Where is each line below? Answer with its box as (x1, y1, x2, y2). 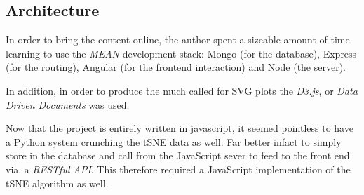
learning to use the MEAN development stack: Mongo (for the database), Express (6, 46, 357, 60)
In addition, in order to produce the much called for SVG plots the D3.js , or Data (6, 83, 358, 97)
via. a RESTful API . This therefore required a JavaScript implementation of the (6, 161, 351, 176)
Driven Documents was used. (6, 97, 130, 112)
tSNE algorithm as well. (6, 175, 109, 190)
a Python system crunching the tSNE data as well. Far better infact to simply (6, 134, 342, 149)
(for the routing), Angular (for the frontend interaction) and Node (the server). (6, 60, 346, 74)
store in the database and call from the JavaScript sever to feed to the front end (6, 148, 350, 163)
